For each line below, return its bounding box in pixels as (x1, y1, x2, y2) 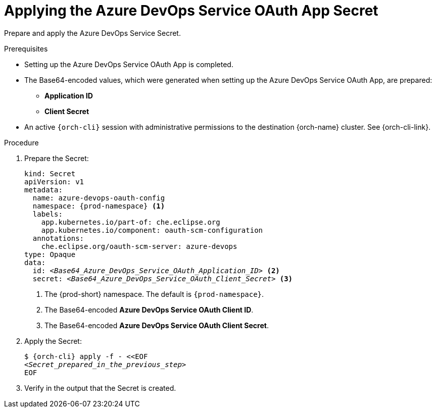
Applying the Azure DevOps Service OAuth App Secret (4, 2, 378, 19)
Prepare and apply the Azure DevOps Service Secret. (4, 28, 181, 37)
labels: (32, 210, 63, 218)
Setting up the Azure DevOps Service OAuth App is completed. (24, 60, 233, 69)
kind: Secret (24, 169, 76, 178)
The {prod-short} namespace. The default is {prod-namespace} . (44, 289, 264, 298)
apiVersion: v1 (24, 177, 84, 186)
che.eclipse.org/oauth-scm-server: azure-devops (41, 242, 237, 250)
